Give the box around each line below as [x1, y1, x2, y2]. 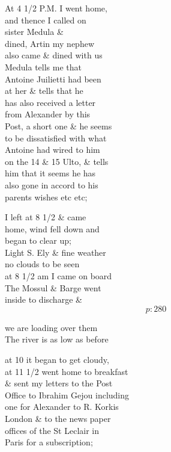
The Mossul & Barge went [5, 281, 101, 294]
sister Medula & [5, 25, 64, 38]
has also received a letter [5, 96, 96, 108]
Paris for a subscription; [5, 436, 93, 448]
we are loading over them [5, 321, 98, 333]
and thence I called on [5, 13, 86, 26]
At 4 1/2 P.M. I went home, [5, 2, 107, 14]
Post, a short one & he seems [5, 119, 112, 132]
